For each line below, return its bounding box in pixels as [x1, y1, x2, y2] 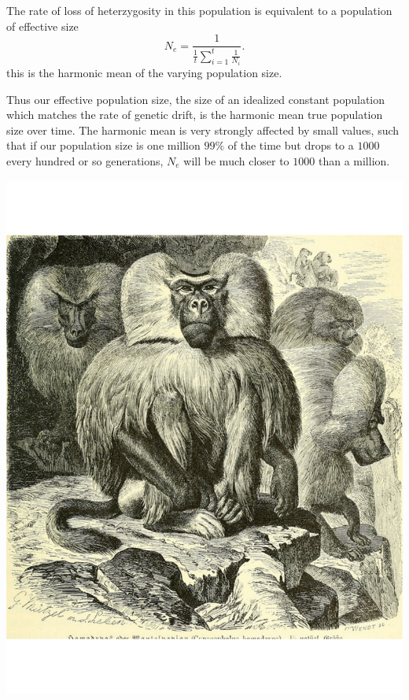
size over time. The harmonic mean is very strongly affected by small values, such [6, 121, 400, 138]
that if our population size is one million [6, 137, 201, 154]
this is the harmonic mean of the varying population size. [6, 65, 282, 81]
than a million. [318, 153, 390, 169]
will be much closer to [183, 153, 289, 169]
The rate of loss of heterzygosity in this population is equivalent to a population [6, 2, 392, 18]
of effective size [6, 17, 79, 34]
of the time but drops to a [227, 137, 354, 154]
